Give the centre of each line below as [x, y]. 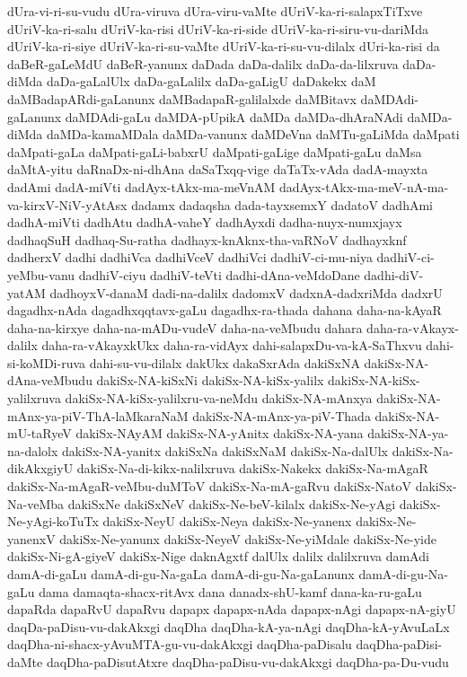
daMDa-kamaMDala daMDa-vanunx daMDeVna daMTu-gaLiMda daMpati [253, 134]
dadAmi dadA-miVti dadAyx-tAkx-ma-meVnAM [141, 186]
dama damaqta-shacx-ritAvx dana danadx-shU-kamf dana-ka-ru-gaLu [230, 591]
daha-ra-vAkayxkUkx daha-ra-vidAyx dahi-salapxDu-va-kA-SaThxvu [232, 345]
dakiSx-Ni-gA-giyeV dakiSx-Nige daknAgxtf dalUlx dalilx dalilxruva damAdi [218, 556]
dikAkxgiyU [40, 468]
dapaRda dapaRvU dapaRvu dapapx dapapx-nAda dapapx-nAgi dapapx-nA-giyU [232, 609]
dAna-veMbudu [50, 380]
